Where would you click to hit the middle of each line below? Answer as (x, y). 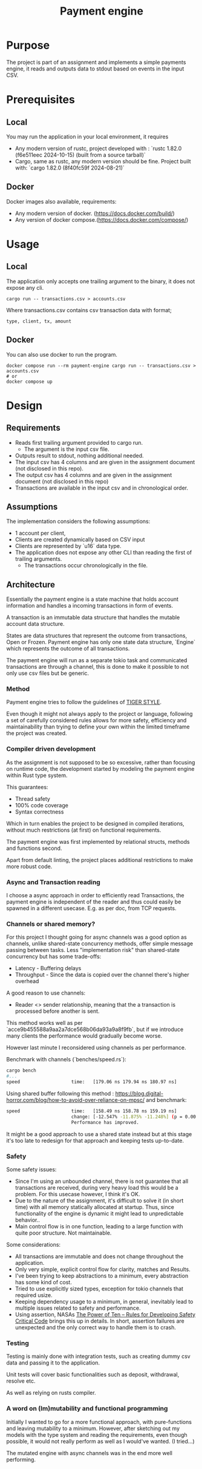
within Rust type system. (37, 775)
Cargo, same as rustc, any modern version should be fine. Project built (103, 161)
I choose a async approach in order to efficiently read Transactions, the (95, 895)
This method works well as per (44, 1023)
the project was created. (37, 733)
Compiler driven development (51, 749)
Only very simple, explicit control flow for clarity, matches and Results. (103, 1269)
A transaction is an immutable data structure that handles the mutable (93, 617)
